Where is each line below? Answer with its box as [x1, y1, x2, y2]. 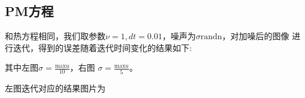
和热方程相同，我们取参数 [5, 30, 105, 42]
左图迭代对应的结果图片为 [5, 81, 105, 94]
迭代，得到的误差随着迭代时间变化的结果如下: [13, 41, 192, 53]
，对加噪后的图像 [222, 30, 289, 42]
